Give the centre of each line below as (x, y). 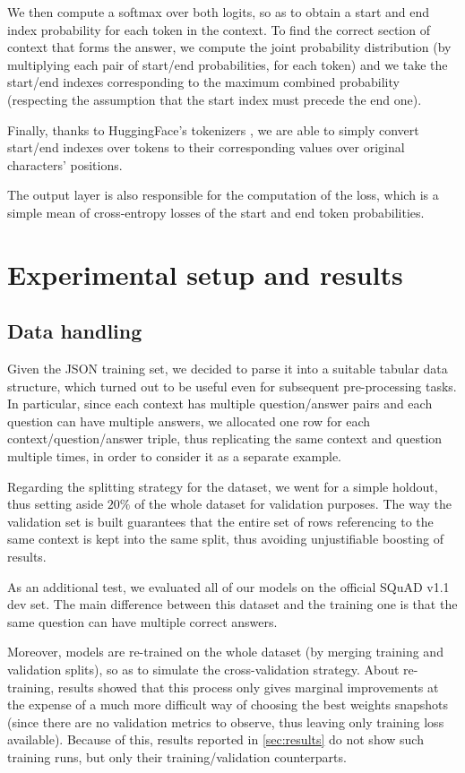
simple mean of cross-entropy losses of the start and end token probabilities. (216, 212)
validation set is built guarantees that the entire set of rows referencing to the (220, 521)
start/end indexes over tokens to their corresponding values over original (206, 147)
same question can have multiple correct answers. (142, 621)
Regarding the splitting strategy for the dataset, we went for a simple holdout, (223, 486)
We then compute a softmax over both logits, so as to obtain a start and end (219, 12)
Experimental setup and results (205, 274)
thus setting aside (56, 504)
